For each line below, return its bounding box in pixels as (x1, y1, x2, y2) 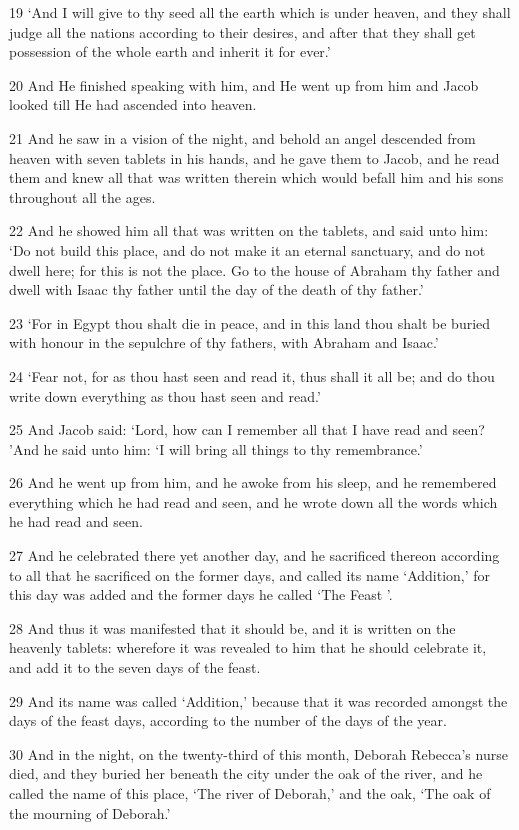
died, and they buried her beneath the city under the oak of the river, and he (9, 763, 483, 784)
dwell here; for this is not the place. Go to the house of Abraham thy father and (9, 259, 500, 280)
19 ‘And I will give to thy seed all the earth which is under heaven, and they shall (9, 2, 511, 22)
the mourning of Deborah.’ (9, 802, 171, 823)
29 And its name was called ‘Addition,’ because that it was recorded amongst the (9, 690, 508, 711)
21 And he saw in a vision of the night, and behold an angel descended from (9, 127, 476, 148)
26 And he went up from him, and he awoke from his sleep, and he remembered (9, 472, 497, 493)
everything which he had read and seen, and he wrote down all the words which (9, 491, 498, 512)
